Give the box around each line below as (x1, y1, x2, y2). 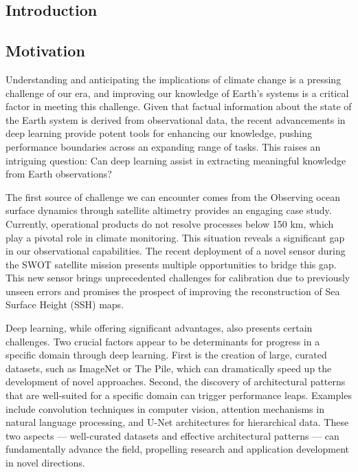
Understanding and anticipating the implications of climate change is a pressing (5, 72, 342, 86)
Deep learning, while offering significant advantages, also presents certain (5, 321, 313, 335)
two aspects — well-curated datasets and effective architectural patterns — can (5, 428, 339, 442)
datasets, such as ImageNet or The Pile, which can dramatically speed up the (5, 361, 332, 375)
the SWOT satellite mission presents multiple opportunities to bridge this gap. (5, 257, 337, 271)
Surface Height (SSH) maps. (5, 297, 124, 312)
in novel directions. (5, 455, 85, 470)
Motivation (5, 40, 85, 61)
